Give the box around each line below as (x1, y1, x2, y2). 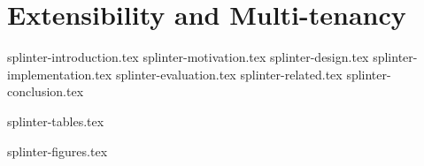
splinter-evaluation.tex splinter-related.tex (115, 64, 343, 83)
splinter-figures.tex (7, 141, 108, 160)
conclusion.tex (7, 82, 84, 101)
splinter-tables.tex (7, 111, 104, 130)
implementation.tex (7, 64, 112, 83)
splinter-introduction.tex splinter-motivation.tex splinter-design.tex (7, 48, 369, 66)
